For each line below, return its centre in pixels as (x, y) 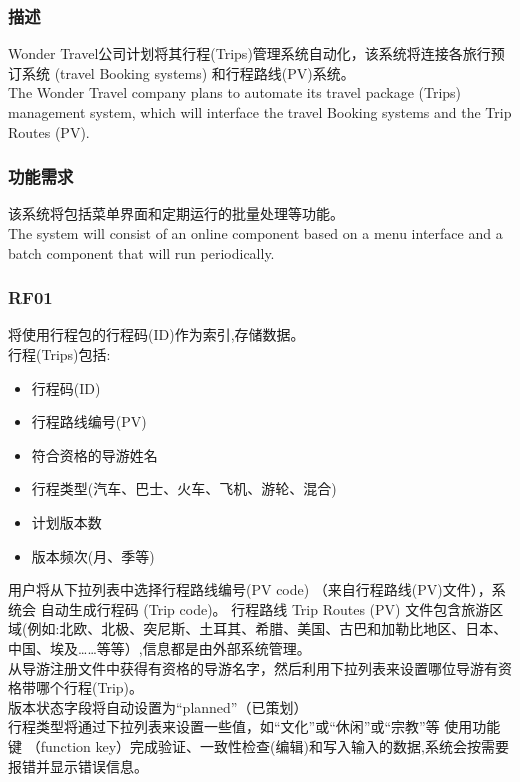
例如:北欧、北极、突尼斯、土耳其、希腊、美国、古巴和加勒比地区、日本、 (267, 628)
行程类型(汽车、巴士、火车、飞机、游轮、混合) (184, 488)
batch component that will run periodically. (141, 252)
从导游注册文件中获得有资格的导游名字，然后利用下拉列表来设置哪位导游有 (253, 667)
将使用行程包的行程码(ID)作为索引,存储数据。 (156, 334)
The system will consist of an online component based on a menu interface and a (255, 233)
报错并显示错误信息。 (78, 765)
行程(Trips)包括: (59, 354)
